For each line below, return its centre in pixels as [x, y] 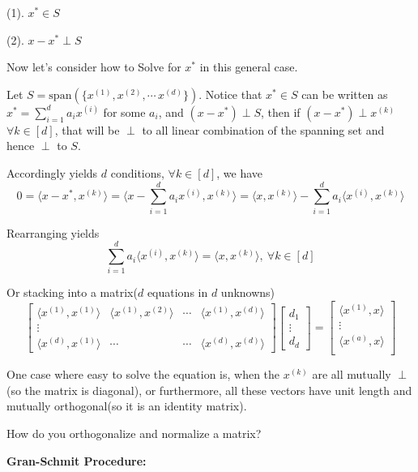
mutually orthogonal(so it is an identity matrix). [127, 406]
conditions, [137, 172]
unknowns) [248, 292]
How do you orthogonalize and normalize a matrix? [134, 433]
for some [124, 112]
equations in [177, 292]
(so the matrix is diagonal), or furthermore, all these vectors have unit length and [209, 390]
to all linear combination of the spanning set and [263, 129]
